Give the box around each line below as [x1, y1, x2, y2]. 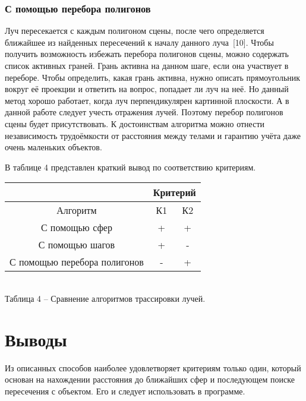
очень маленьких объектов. [5, 141, 102, 153]
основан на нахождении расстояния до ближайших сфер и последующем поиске [5, 373, 295, 386]
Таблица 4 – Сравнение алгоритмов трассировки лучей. [5, 292, 206, 304]
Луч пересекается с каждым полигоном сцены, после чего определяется [5, 24, 264, 37]
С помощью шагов [38, 238, 115, 252]
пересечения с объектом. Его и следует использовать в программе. [5, 384, 245, 397]
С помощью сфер [40, 220, 112, 235]
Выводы [5, 327, 67, 351]
